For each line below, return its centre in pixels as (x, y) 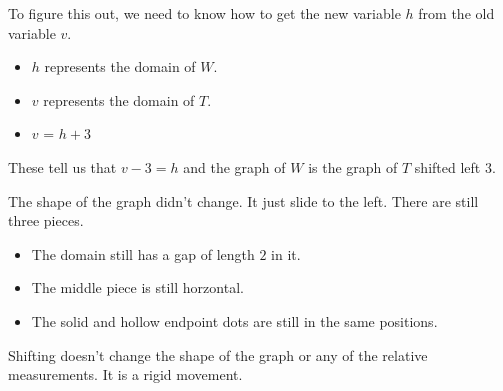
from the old (456, 13)
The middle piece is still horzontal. (137, 287)
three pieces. (46, 220)
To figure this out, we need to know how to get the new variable (204, 13)
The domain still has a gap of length (143, 253)
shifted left (447, 166)
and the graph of (234, 166)
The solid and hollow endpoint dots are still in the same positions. (234, 320)
